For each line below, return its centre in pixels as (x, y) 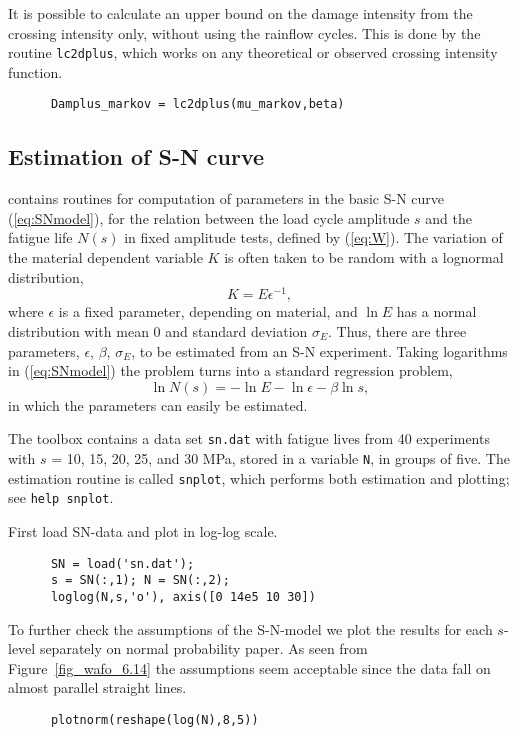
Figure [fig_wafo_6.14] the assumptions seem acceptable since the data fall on (249, 667)
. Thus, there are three (397, 330)
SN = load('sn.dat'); (122, 563)
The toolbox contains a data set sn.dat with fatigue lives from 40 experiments (249, 438)
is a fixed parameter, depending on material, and (208, 311)
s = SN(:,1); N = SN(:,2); (140, 580)
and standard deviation (236, 330)
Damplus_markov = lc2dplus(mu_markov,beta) (197, 104)
